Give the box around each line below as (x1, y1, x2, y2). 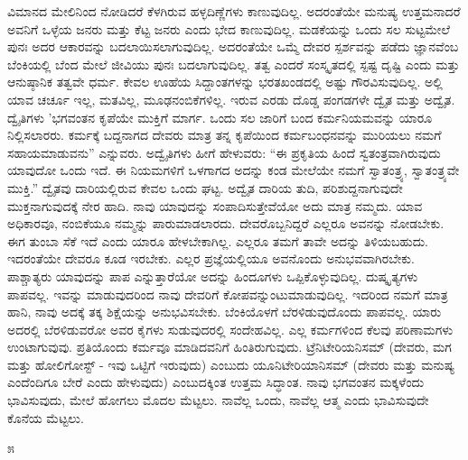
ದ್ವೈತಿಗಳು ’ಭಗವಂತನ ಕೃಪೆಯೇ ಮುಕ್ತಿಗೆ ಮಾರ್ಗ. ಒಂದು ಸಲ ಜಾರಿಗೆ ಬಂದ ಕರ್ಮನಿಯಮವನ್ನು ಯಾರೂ (7, 107, 433, 126)
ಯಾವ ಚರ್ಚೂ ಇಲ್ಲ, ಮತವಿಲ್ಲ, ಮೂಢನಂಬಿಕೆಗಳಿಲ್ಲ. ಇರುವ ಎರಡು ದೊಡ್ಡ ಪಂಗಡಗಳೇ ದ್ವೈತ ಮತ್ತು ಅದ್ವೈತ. (7, 89, 455, 108)
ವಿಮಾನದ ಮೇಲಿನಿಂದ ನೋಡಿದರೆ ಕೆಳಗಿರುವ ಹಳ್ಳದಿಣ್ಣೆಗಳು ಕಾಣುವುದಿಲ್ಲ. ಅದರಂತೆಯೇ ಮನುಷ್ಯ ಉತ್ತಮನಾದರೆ (7, 2, 461, 20)
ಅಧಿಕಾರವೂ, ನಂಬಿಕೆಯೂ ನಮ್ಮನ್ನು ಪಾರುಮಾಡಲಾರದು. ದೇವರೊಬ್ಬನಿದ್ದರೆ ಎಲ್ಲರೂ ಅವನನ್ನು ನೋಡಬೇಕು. (7, 214, 445, 233)
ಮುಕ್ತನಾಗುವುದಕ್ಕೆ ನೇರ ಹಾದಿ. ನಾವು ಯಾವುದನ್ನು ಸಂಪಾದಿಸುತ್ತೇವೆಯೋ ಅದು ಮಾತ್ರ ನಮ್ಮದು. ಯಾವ (7, 196, 423, 215)
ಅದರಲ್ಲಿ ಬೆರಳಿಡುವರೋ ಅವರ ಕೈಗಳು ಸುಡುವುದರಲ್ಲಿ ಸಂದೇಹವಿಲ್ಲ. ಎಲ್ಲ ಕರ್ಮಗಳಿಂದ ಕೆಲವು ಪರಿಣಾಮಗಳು (7, 319, 454, 338)
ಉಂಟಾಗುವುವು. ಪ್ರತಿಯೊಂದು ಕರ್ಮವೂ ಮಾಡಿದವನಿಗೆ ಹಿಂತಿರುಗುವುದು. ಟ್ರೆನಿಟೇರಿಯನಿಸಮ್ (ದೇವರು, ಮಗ (7, 337, 452, 356)
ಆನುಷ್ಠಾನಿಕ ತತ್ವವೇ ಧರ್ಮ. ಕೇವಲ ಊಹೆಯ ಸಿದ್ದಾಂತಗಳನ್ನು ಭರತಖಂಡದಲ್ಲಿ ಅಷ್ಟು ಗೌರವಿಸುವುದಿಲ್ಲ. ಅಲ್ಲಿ (7, 72, 443, 91)
